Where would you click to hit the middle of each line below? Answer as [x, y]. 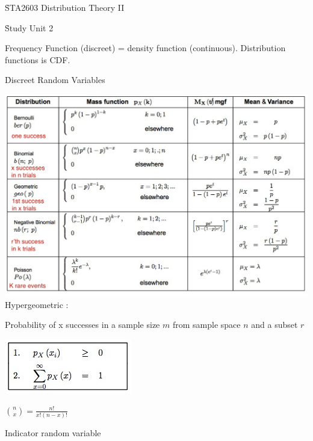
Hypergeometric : [37, 304]
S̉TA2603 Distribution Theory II [65, 7]
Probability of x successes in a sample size [82, 325]
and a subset [274, 325]
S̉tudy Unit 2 [29, 27]
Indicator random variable [53, 432]
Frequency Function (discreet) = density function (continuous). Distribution [145, 48]
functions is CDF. [38, 59]
